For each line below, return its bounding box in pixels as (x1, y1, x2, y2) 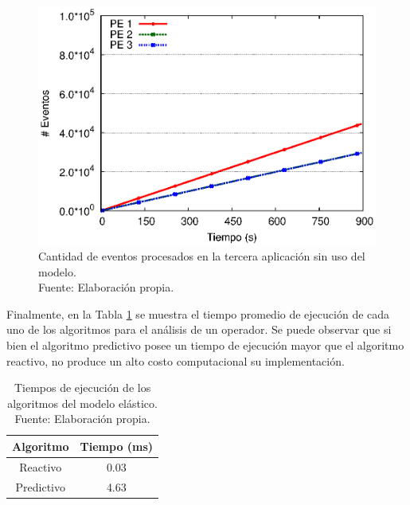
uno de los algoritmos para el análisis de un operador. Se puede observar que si (6, 321, 392, 338)
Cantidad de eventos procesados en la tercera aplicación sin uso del (38, 248, 365, 264)
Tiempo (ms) (80, 437, 154, 454)
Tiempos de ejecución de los (14, 379, 151, 396)
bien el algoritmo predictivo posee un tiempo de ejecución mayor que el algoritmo (6, 337, 404, 353)
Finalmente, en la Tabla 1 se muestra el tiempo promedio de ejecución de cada (6, 305, 390, 322)
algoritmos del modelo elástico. (7, 394, 158, 411)
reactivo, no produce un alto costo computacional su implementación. (6, 352, 345, 369)
